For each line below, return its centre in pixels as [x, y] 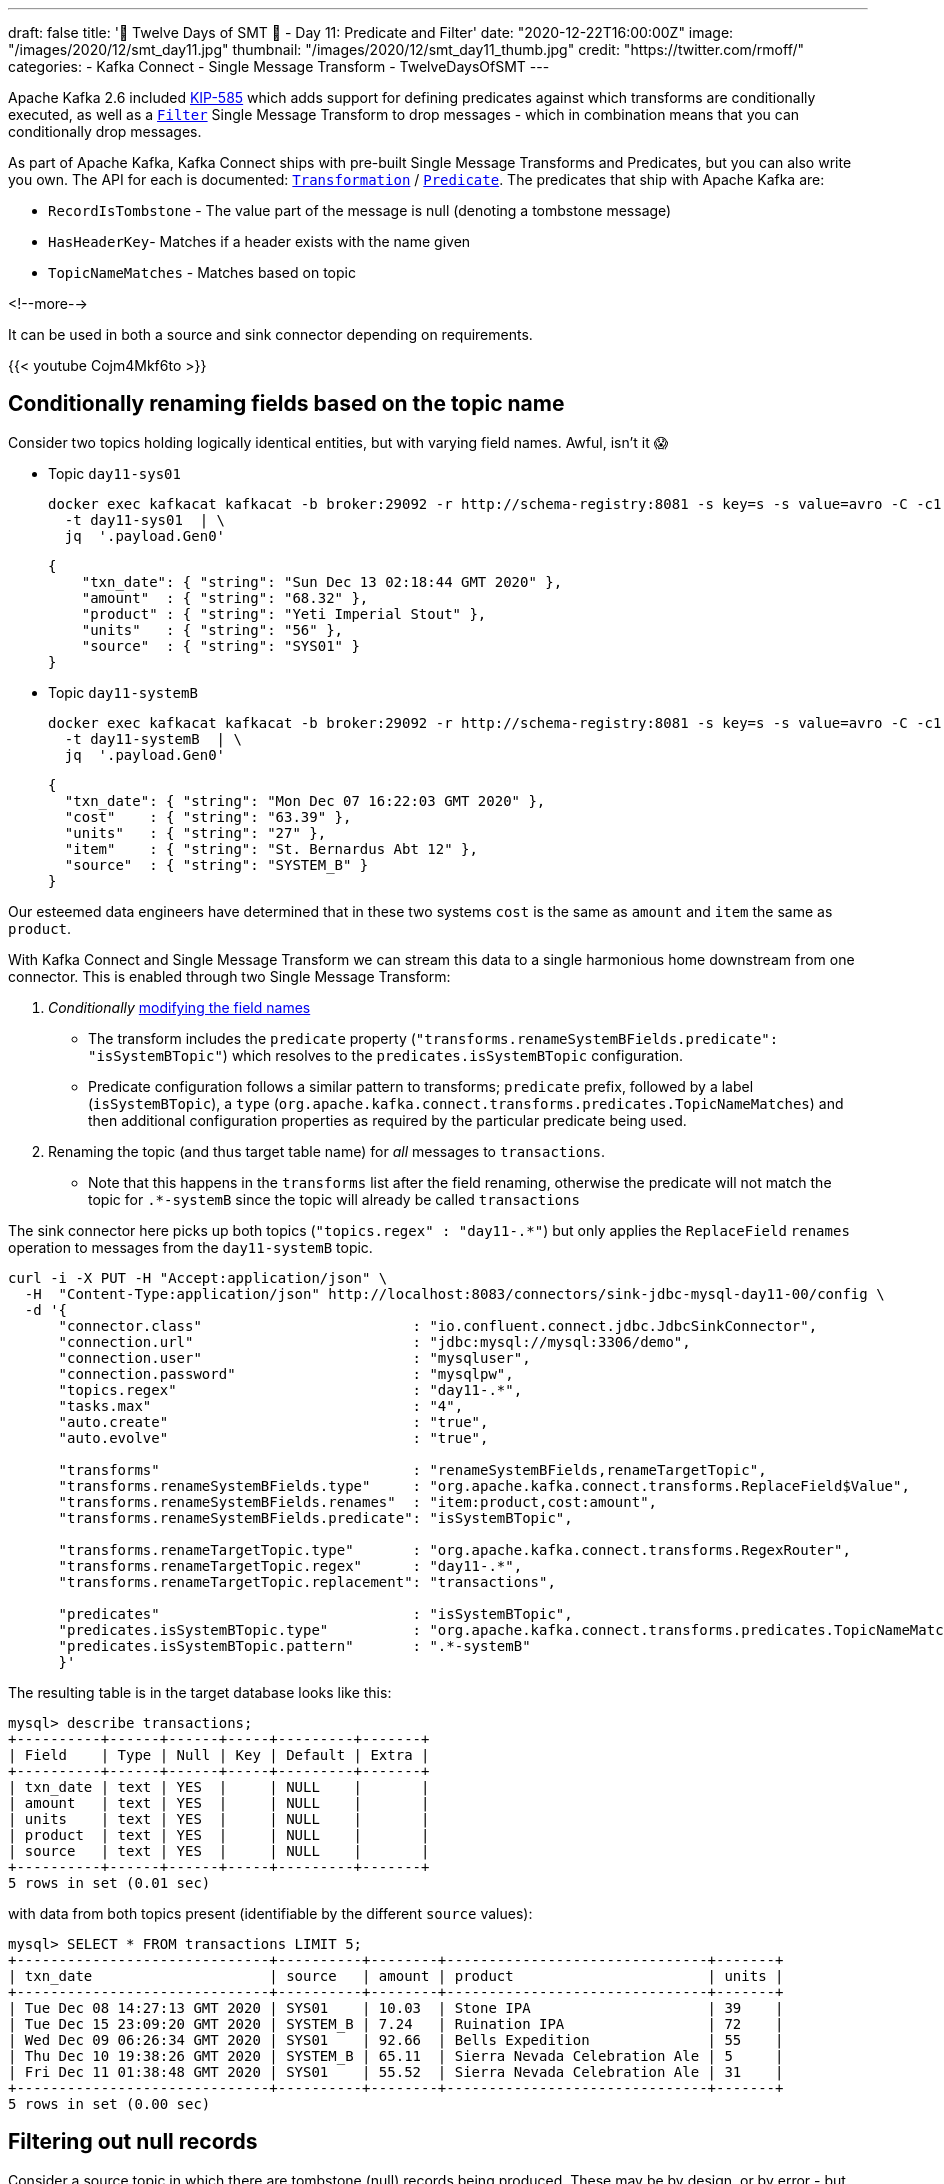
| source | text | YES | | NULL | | [219, 1850]
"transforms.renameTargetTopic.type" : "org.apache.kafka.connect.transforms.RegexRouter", [454, 1549]
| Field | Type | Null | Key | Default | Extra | [219, 1754]
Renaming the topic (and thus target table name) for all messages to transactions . [327, 1151]
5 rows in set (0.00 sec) [109, 2103]
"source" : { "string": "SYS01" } [220, 645]
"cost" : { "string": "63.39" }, [208, 816]
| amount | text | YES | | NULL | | [219, 1802]
